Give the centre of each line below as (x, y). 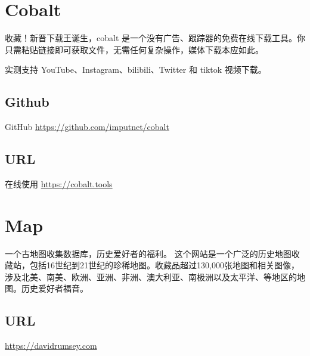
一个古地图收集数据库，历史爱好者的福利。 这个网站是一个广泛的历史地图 (148, 253)
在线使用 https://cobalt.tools (59, 183)
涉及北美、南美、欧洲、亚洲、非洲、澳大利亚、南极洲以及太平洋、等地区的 (151, 276)
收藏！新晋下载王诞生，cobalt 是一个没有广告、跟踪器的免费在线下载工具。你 (155, 38)
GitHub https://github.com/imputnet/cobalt (87, 127)
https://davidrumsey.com (51, 346)
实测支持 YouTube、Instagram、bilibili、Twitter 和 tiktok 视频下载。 (136, 69)
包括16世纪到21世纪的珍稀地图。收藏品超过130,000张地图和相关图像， (164, 265)
